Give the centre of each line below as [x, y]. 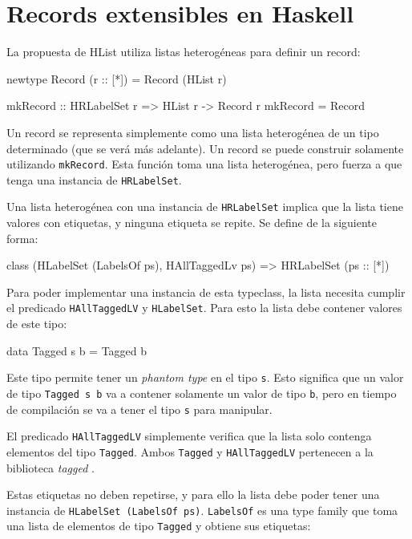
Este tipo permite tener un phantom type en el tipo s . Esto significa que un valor [205, 377]
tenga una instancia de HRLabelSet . [94, 179]
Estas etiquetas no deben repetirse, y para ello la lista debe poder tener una [193, 494]
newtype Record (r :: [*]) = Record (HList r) [117, 78]
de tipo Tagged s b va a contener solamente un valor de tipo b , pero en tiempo [202, 393]
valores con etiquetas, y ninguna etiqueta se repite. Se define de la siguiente [192, 223]
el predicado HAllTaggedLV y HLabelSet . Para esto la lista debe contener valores [204, 308]
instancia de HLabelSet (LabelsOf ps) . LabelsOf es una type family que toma [202, 510]
